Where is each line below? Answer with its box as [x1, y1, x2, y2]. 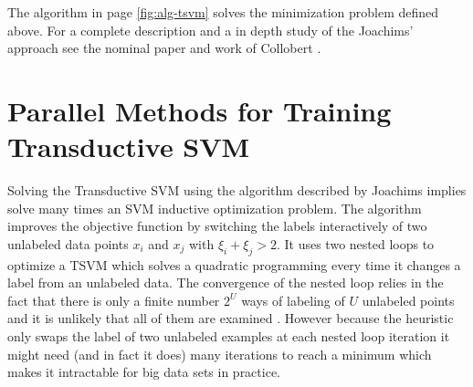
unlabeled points [362, 290, 455, 309]
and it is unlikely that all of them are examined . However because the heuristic [7, 309, 454, 328]
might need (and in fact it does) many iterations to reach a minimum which [7, 344, 432, 363]
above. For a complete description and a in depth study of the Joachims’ [7, 20, 414, 39]
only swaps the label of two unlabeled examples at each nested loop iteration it [7, 327, 450, 346]
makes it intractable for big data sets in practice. [7, 362, 280, 382]
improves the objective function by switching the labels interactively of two [7, 216, 427, 235]
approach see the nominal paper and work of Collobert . [7, 38, 321, 58]
